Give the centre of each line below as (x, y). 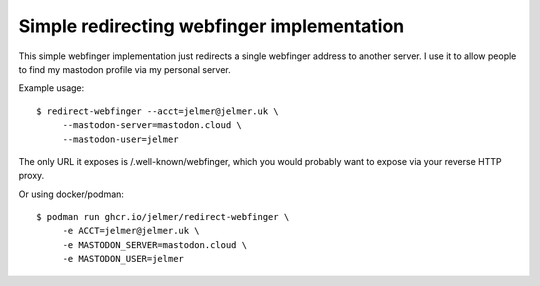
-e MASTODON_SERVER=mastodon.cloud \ (155, 244)
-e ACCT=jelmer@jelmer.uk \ (131, 231)
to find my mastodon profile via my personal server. (124, 69)
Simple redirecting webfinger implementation (211, 26)
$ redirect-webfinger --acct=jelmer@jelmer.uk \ (157, 111)
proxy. (31, 176)
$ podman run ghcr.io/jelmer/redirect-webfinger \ (163, 217)
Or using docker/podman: (71, 194)
